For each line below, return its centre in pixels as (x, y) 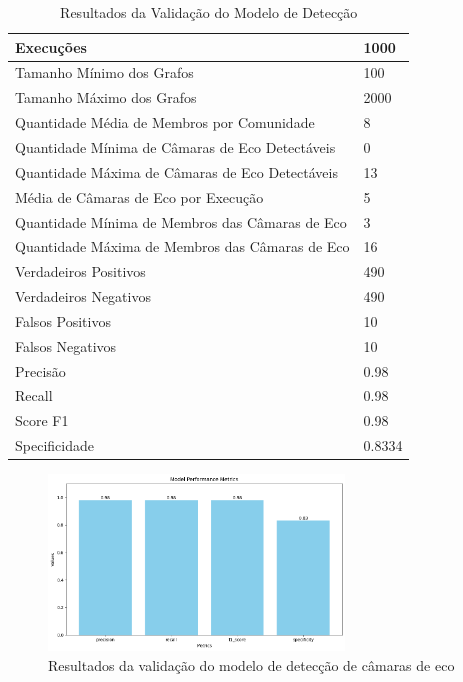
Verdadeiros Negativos (83, 296)
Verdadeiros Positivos (80, 271)
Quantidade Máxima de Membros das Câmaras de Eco (182, 246)
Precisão (40, 370)
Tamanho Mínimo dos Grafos (104, 72)
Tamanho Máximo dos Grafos (106, 97)
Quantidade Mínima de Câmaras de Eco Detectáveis (175, 146)
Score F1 (42, 420)
